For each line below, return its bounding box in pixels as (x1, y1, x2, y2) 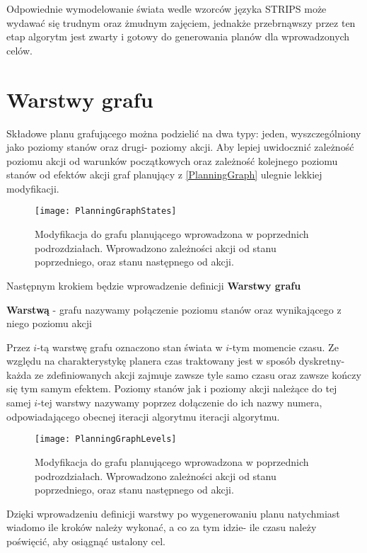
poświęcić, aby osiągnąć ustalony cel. (6, 533, 165, 548)
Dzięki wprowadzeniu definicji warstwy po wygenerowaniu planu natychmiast (6, 506, 340, 520)
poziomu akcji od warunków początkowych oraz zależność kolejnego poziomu (6, 153, 338, 168)
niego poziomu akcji (6, 316, 92, 331)
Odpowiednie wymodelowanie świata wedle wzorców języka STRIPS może (6, 1, 327, 16)
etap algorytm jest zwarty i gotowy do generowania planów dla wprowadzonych (6, 29, 350, 44)
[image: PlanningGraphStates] (35, 206, 177, 217)
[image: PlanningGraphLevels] (35, 434, 177, 445)
